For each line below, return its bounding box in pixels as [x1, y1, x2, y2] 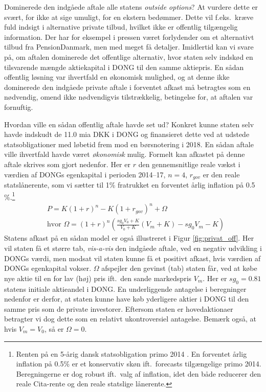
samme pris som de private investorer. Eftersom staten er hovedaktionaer [4, 303, 233, 314]
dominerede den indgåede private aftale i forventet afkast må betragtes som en [4, 81, 251, 92]
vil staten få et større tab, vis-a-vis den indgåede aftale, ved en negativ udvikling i [4, 242, 262, 253]
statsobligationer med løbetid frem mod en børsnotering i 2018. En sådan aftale [4, 139, 254, 149]
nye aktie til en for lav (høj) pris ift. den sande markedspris [4, 272, 192, 283]
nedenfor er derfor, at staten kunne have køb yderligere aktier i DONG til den [4, 293, 249, 304]
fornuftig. [4, 101, 33, 112]
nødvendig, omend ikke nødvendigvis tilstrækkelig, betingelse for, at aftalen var [4, 91, 253, 102]
